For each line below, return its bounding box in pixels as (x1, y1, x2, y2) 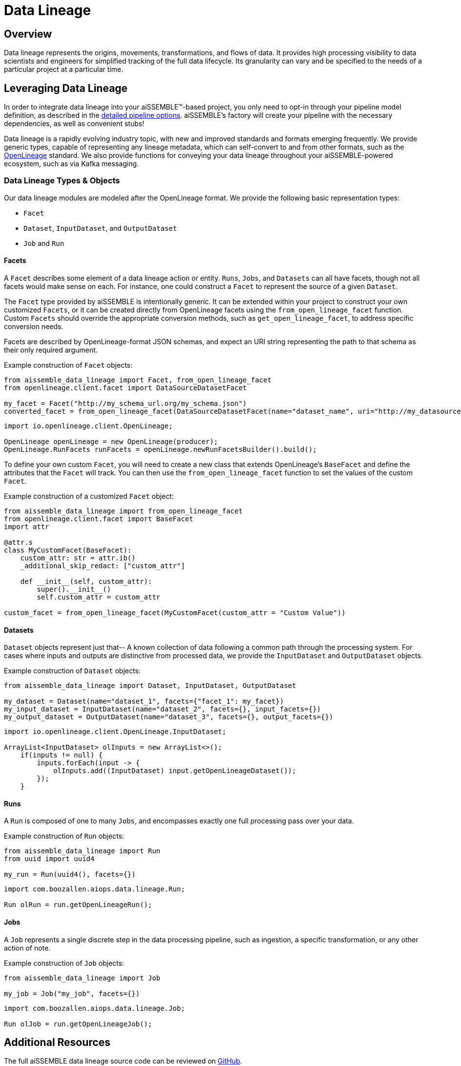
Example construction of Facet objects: (4, 360, 132, 369)
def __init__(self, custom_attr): (20, 577, 152, 585)
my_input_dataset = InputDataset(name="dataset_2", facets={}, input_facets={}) (4, 705, 321, 713)
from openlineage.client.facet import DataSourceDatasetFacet (4, 383, 247, 392)
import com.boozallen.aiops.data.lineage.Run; (4, 885, 185, 893)
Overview (4, 27, 52, 40)
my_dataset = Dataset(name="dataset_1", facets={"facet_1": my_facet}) (4, 697, 284, 706)
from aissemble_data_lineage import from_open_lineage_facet (4, 507, 243, 515)
